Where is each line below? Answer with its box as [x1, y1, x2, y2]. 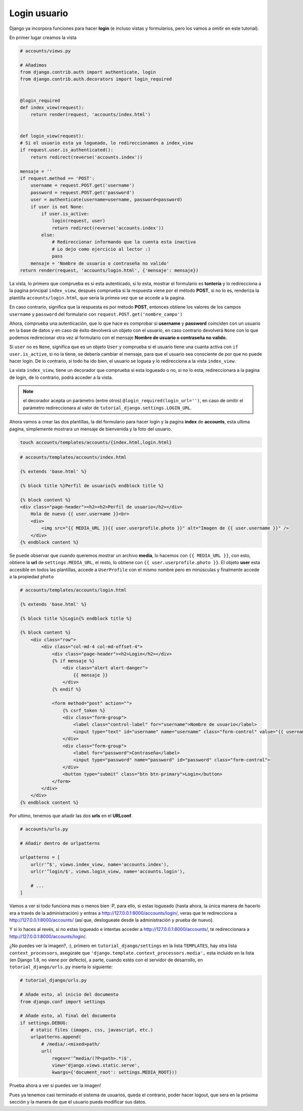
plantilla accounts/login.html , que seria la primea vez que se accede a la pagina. [9, 294, 185, 301]
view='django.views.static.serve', [52, 1062, 140, 1069]
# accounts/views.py [20, 48, 71, 54]
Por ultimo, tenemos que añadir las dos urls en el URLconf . [9, 813, 133, 819]
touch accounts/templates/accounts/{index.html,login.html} [20, 439, 172, 445]
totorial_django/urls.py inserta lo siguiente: [9, 964, 113, 970]
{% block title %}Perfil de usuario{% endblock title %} [20, 483, 164, 488]
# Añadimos [20, 62, 47, 68]
